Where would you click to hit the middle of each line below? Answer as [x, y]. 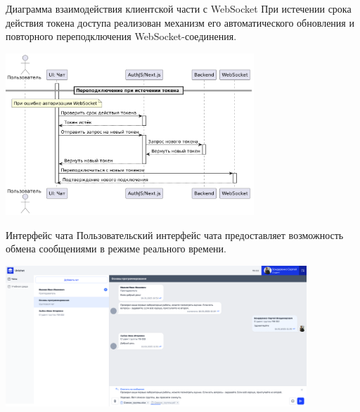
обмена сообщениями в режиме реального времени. [116, 249]
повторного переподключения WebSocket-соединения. [121, 36]
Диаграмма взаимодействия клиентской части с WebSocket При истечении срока [179, 8]
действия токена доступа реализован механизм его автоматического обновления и [180, 22]
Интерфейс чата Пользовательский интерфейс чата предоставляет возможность [175, 234]
